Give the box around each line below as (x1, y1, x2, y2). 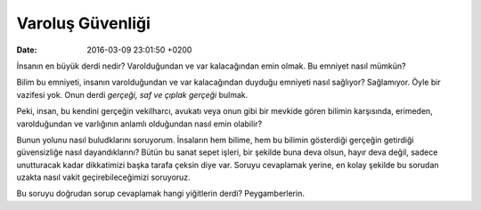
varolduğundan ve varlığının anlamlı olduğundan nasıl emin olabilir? (16, 118, 263, 129)
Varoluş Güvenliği (16, 13, 151, 33)
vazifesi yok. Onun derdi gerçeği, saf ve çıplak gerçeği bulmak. (16, 89, 249, 100)
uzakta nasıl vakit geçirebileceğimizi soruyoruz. (16, 172, 191, 182)
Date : (16, 44, 37, 55)
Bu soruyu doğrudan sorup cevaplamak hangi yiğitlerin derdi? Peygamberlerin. (16, 188, 305, 199)
